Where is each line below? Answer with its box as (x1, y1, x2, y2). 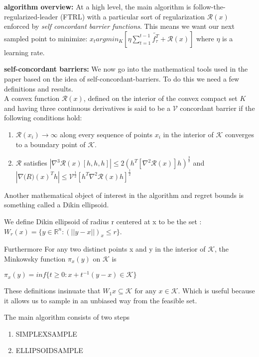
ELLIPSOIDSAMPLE (15, 345, 83, 356)
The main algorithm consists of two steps (4, 312, 129, 322)
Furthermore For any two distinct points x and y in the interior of (4, 244, 206, 254)
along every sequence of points (60, 129, 152, 139)
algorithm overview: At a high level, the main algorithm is (4, 1, 191, 11)
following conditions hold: (4, 112, 82, 123)
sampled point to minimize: (4, 33, 88, 43)
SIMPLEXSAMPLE (15, 328, 77, 339)
